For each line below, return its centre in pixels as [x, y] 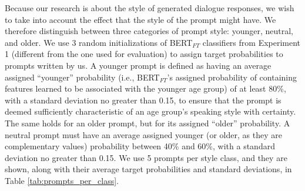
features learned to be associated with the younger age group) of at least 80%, [145, 88]
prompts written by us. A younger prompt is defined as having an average [138, 65]
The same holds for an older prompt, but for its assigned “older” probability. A [148, 123]
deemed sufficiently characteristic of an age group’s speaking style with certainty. [150, 111]
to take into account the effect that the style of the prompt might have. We [140, 19]
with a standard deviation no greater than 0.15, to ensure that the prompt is [143, 100]
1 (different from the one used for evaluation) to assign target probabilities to [144, 54]
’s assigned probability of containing [232, 77]
